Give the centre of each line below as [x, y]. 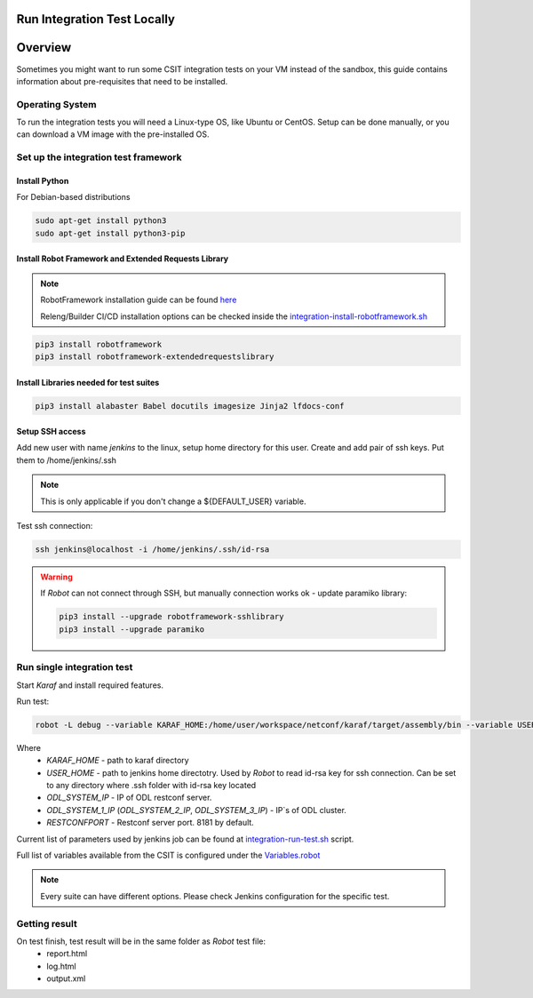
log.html [61, 966]
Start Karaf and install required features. [90, 685]
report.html [67, 954]
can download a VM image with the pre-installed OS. [113, 134]
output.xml [66, 978]
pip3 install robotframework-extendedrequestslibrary [155, 356]
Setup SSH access [51, 432]
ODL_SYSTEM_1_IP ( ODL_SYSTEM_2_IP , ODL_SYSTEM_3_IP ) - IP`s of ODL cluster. [196, 810]
